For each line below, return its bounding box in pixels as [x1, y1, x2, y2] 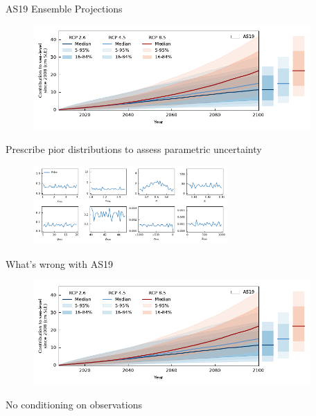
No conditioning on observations [6, 397, 142, 412]
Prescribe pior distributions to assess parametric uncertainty [6, 142, 262, 156]
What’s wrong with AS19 [6, 256, 113, 271]
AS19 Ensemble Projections [6, 1, 123, 15]
